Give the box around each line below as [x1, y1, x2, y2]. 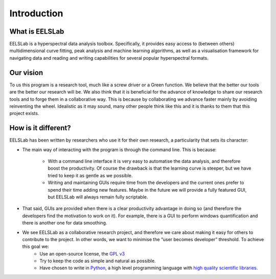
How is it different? [9, 124, 71, 132]
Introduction [9, 8, 63, 19]
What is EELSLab [9, 27, 64, 36]
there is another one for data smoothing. [22, 220, 107, 226]
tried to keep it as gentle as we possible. [48, 172, 133, 178]
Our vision [9, 68, 43, 77]
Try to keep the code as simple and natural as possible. [39, 258, 156, 264]
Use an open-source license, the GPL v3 [39, 250, 125, 257]
